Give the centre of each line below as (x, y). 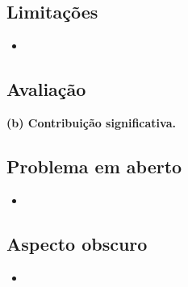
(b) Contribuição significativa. (91, 123)
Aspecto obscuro (77, 243)
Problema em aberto (94, 166)
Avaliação (46, 89)
